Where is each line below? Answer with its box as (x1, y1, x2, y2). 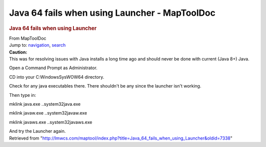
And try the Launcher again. (9, 128, 66, 134)
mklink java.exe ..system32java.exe (9, 101, 81, 107)
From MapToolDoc (9, 35, 47, 41)
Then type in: (9, 92, 36, 98)
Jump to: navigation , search (9, 42, 66, 48)
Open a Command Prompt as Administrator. (9, 65, 98, 71)
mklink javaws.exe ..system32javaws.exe (9, 119, 93, 125)
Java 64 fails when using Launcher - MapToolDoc (9, 7, 216, 18)
